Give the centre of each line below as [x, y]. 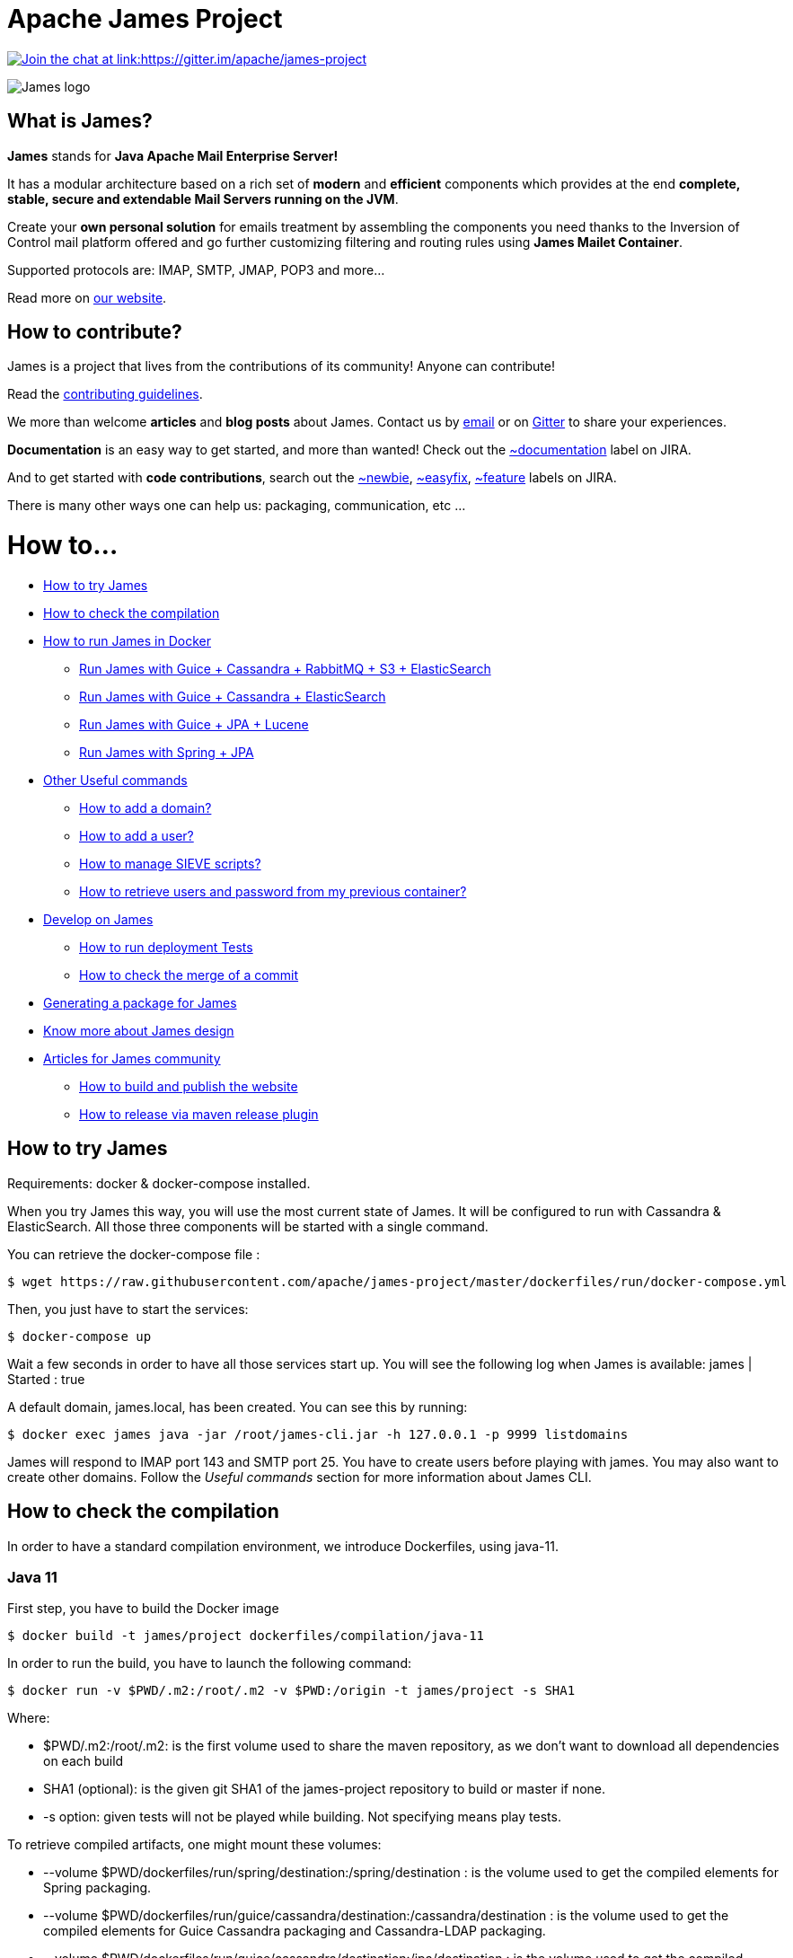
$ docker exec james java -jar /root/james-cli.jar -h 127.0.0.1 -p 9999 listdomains [318, 1434]
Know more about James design [139, 1030]
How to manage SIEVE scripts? [170, 863]
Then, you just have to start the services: [128, 1309]
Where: [29, 1718]
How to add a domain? [145, 807]
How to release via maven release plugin [199, 1114]
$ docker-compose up [79, 1336]
